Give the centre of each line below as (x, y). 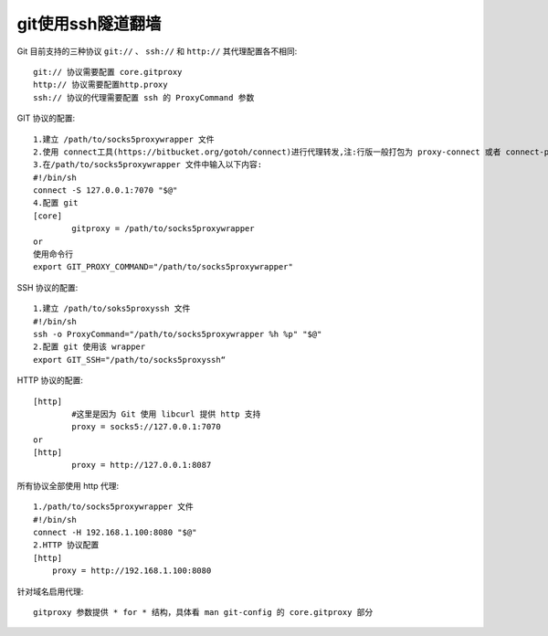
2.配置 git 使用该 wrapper (90, 347)
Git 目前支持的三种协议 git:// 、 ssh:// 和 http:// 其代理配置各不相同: (157, 51)
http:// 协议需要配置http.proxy (100, 85)
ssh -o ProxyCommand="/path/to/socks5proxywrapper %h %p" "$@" (178, 334)
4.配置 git (56, 203)
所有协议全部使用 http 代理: (68, 485)
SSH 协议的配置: (47, 287)
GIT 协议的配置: (46, 118)
